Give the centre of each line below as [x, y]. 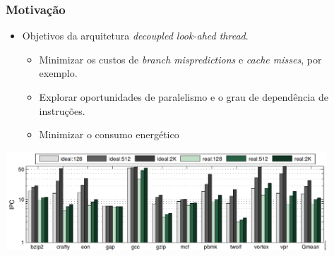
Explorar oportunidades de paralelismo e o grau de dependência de [184, 97]
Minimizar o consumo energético [109, 134]
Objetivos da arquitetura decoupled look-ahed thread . [135, 36]
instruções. [62, 110]
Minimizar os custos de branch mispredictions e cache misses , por [180, 59]
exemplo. [58, 73]
